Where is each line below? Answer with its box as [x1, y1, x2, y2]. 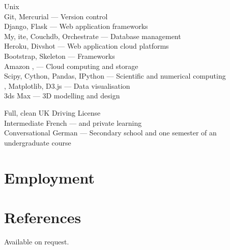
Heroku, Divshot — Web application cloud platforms [4, 41, 169, 51]
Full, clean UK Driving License [4, 107, 101, 118]
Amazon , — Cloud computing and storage [4, 60, 138, 71]
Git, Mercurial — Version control [4, 11, 108, 21]
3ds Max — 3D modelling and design [4, 90, 120, 101]
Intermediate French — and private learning [4, 117, 142, 128]
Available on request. [4, 236, 69, 246]
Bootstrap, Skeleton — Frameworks [4, 50, 115, 61]
